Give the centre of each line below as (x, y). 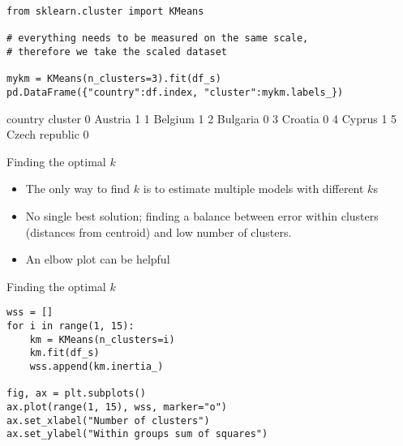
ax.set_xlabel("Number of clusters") (108, 420)
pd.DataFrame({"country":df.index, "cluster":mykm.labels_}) (175, 92)
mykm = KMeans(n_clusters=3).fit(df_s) (114, 79)
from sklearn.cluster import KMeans (105, 11)
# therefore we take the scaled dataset (117, 51)
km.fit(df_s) (64, 353)
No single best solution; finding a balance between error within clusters (202, 215)
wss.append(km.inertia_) (96, 366)
